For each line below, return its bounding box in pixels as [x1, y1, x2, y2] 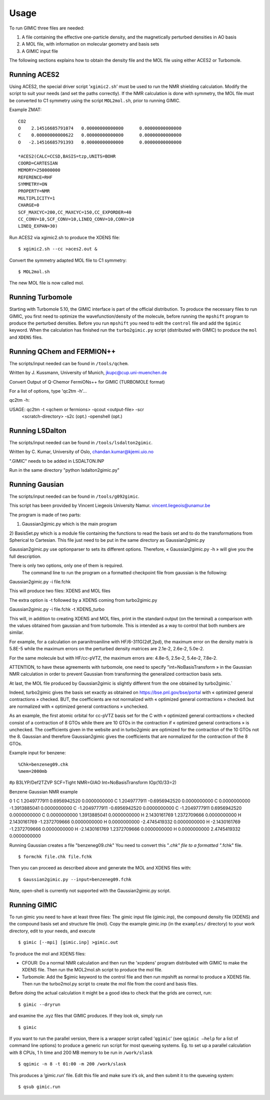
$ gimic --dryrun [18, 1001, 60, 1007]
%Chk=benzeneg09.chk [18, 761, 68, 767]
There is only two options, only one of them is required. [9, 563, 123, 569]
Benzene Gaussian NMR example [9, 788, 78, 795]
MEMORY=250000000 [18, 168, 60, 173]
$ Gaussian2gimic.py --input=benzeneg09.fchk [18, 876, 132, 882]
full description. [9, 553, 42, 559]
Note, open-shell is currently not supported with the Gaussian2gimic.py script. [9, 888, 171, 894]
